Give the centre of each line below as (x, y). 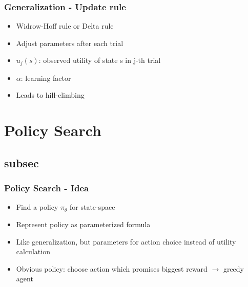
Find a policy (37, 207)
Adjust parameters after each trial (70, 43)
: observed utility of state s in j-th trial (100, 60)
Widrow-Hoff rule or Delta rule (65, 26)
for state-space (92, 207)
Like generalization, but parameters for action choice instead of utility (126, 241)
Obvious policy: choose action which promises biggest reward (112, 268)
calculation (33, 251)
